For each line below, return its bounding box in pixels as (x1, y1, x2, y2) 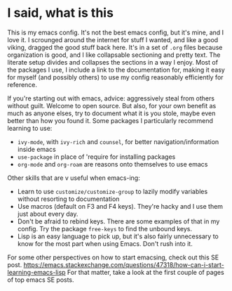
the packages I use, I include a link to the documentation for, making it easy (7, 65, 226, 74)
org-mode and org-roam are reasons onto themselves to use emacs (17, 160, 208, 168)
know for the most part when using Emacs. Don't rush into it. (17, 239, 193, 247)
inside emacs (17, 145, 56, 153)
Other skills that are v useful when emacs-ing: (7, 174, 140, 182)
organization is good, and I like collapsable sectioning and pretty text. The (7, 51, 221, 59)
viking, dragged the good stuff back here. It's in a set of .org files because (7, 43, 223, 51)
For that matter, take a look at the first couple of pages (67, 268, 224, 276)
